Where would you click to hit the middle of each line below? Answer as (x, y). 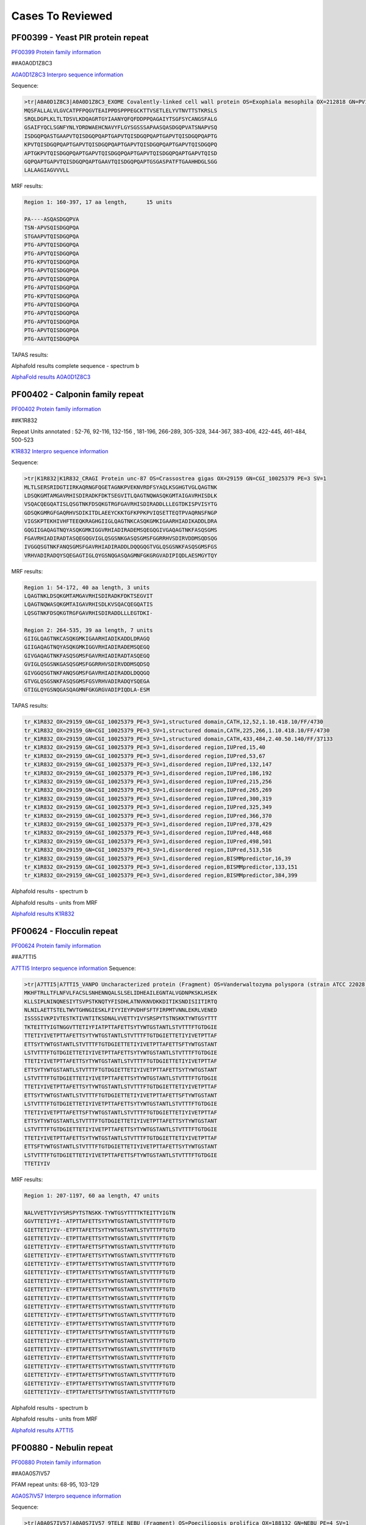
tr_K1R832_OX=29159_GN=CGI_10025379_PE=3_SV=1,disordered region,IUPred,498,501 (148, 841)
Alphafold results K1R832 (43, 914)
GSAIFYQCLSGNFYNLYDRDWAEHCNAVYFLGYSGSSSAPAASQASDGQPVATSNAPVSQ (121, 127)
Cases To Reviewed (62, 16)
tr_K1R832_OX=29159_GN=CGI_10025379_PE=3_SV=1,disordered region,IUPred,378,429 (148, 824)
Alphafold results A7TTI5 (42, 1430)
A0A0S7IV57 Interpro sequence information (66, 1496)
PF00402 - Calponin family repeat (77, 394)
